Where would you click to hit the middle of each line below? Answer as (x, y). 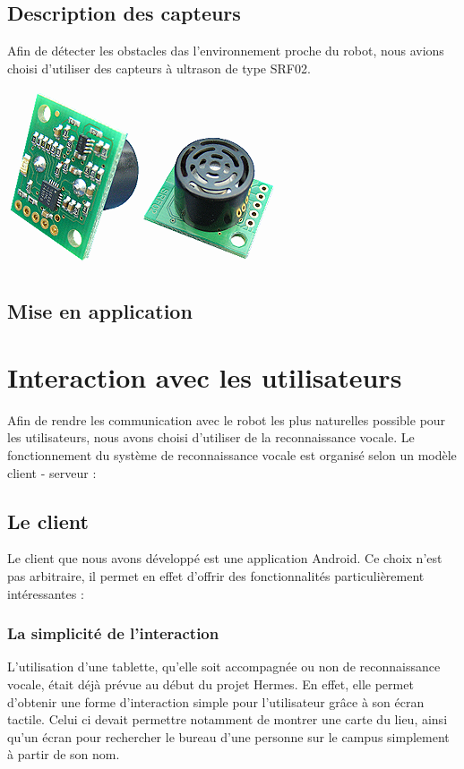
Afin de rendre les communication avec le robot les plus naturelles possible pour (227, 419)
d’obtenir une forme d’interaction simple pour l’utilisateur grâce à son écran (216, 701)
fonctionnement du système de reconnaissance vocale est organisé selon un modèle (232, 455)
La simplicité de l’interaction (113, 633)
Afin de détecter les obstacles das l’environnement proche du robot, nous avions (226, 51)
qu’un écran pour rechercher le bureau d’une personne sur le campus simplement (228, 736)
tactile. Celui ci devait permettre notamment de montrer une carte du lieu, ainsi (228, 719)
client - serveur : (52, 472)
